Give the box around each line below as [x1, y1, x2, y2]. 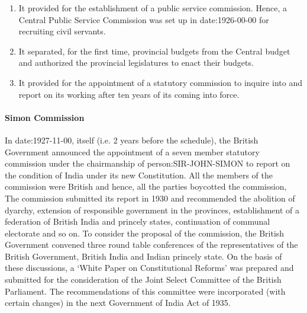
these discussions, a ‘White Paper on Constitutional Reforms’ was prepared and [5, 261, 294, 274]
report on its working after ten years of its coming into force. [18, 88, 240, 100]
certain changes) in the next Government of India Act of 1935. [5, 296, 231, 309]
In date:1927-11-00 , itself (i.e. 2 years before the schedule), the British [5, 133, 258, 146]
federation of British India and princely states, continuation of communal [5, 215, 270, 228]
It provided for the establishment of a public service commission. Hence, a [18, 2, 287, 14]
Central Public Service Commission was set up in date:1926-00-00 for [18, 13, 269, 25]
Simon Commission [5, 111, 85, 123]
